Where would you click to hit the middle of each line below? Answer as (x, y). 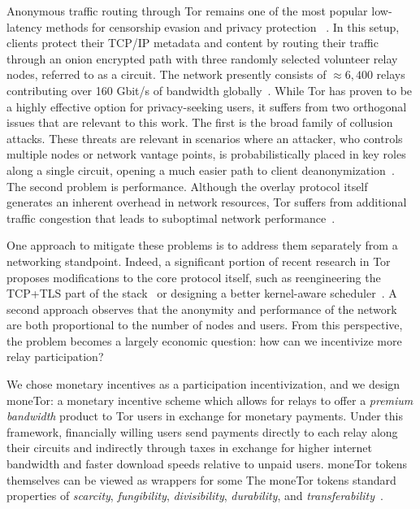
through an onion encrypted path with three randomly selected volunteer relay (202, 58)
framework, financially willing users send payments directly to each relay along (202, 431)
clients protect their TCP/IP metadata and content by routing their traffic (193, 43)
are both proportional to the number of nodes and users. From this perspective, (205, 325)
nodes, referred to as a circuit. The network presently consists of (167, 74)
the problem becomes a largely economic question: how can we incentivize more (204, 340)
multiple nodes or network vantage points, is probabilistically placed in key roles (206, 154)
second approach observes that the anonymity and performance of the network (202, 309)
